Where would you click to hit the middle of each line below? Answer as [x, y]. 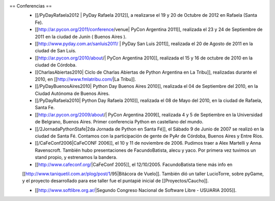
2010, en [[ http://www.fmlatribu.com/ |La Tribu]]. [85, 79]
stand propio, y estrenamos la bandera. [76, 157]
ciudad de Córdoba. [56, 65]
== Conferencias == [31, 6]
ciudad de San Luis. [56, 51]
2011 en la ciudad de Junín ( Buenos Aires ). [81, 37]
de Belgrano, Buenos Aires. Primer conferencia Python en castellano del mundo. [119, 122]
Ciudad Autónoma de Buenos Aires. [72, 93]
